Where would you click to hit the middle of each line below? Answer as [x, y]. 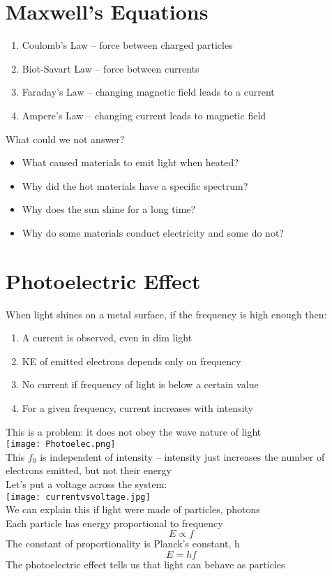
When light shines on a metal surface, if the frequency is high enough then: [166, 314]
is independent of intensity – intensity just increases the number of [182, 456]
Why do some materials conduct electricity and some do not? [153, 232]
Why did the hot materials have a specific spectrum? [135, 185]
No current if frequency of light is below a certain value [140, 384]
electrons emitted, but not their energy [89, 470]
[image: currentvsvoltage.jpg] [78, 497]
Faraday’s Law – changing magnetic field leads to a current [148, 92]
